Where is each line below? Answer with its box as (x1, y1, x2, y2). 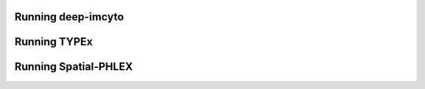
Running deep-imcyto (14, 10, 124, 23)
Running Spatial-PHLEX (14, 60, 133, 73)
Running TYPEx (14, 35, 94, 48)
